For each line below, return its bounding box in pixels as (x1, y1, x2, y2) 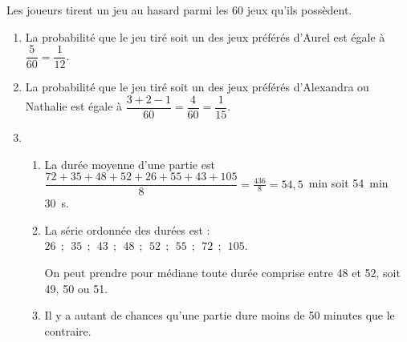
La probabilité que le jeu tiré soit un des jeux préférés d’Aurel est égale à (25, 28, 385, 45)
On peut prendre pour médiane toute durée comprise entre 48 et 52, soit (44, 264, 401, 280)
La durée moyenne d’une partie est (44, 155, 215, 172)
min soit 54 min (308, 175, 389, 191)
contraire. (44, 322, 92, 339)
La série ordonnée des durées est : (44, 221, 210, 238)
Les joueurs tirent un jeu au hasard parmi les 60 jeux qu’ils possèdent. (6, 2, 352, 18)
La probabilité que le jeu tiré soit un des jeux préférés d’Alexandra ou (25, 78, 369, 95)
